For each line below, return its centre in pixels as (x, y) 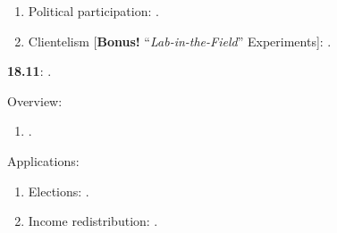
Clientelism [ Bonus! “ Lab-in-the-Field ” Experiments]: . (180, 41)
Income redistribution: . (93, 221)
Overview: (35, 100)
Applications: (43, 160)
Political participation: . (93, 11)
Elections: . (59, 191)
